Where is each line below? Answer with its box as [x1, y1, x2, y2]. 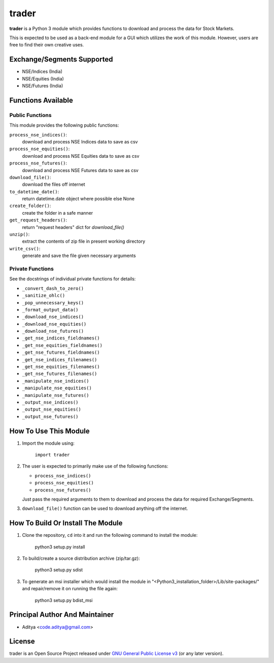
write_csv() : [9, 245, 41, 251]
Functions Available [9, 96, 74, 104]
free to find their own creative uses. [9, 42, 84, 48]
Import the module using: [22, 440, 75, 446]
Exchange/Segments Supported [9, 55, 114, 64]
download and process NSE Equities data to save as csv [22, 153, 140, 159]
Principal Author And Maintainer [9, 611, 114, 619]
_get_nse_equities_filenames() [22, 364, 100, 370]
